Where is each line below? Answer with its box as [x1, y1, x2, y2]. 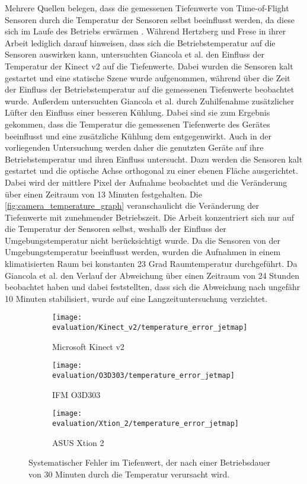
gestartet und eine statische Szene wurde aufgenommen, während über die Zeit [5, 71, 290, 84]
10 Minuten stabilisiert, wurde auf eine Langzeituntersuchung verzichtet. [5, 292, 268, 304]
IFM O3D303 [52, 388, 101, 400]
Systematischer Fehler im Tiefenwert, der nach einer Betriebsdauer [28, 456, 271, 469]
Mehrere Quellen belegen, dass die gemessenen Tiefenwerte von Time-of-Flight [5, 2, 289, 14]
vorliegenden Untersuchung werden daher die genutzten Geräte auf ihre [5, 141, 264, 154]
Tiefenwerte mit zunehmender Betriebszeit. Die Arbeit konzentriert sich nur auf [5, 211, 295, 223]
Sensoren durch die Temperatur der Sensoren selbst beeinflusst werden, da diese [5, 13, 295, 26]
